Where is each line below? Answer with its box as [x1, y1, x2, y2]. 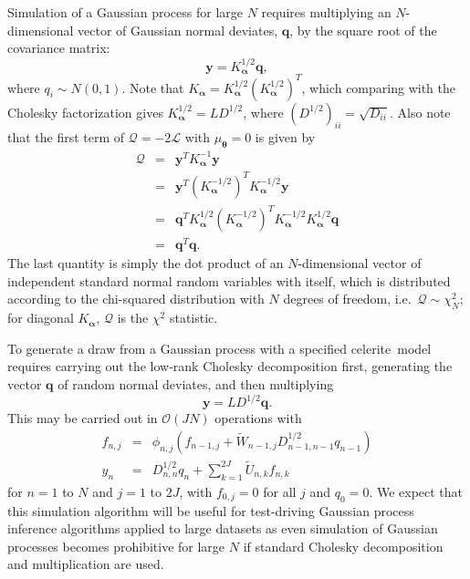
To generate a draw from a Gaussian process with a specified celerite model [7, 338, 432, 357]
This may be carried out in [7, 408, 158, 428]
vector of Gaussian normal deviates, [78, 20, 278, 39]
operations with [214, 408, 302, 428]
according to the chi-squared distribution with [7, 289, 265, 308]
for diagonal [7, 308, 74, 327]
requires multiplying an [261, 3, 392, 21]
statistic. [169, 308, 218, 327]
